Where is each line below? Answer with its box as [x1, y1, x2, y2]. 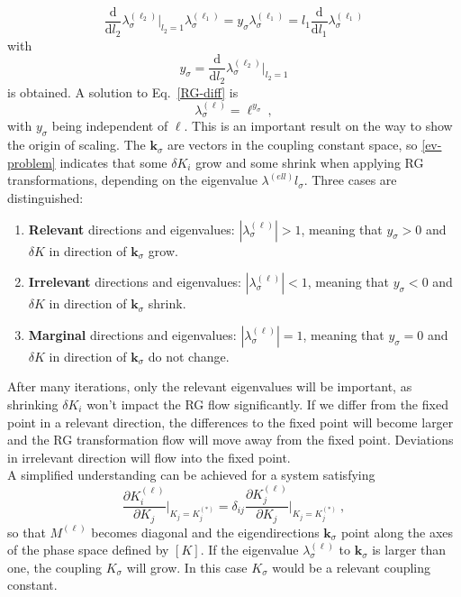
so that [7, 522, 46, 541]
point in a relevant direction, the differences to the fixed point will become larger [7, 412, 454, 431]
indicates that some [59, 152, 167, 171]
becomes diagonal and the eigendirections [91, 522, 320, 541]
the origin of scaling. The [7, 135, 146, 154]
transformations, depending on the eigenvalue [7, 170, 258, 189]
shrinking [7, 395, 59, 413]
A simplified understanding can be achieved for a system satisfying [7, 465, 375, 484]
